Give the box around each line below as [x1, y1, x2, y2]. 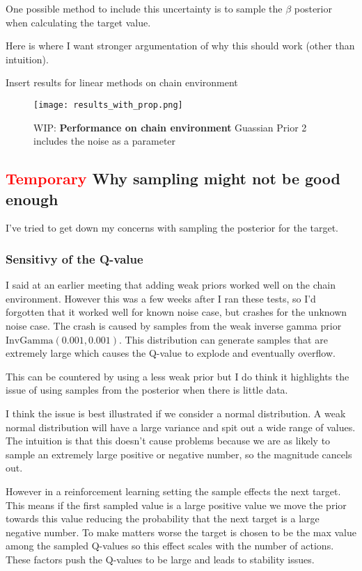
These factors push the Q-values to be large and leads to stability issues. [6, 552, 315, 566]
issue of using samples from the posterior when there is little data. [6, 383, 288, 397]
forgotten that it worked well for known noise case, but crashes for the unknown [6, 305, 347, 319]
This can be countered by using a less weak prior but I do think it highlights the [6, 369, 349, 383]
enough [6, 188, 58, 209]
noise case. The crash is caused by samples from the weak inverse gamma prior [6, 319, 342, 332]
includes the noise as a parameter [33, 134, 176, 148]
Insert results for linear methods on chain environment [6, 75, 238, 90]
